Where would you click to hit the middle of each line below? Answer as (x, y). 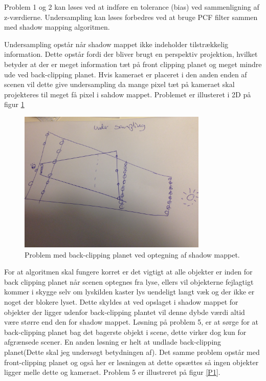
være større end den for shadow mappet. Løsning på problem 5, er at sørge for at (131, 322)
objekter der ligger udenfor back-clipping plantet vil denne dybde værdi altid (125, 312)
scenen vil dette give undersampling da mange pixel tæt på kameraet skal (119, 84)
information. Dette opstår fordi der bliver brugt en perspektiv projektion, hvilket (131, 54)
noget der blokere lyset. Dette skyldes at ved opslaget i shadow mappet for (121, 302)
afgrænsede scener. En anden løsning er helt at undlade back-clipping (113, 342)
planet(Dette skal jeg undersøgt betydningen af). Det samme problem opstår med (132, 352)
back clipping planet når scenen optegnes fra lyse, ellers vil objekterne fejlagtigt (129, 281)
